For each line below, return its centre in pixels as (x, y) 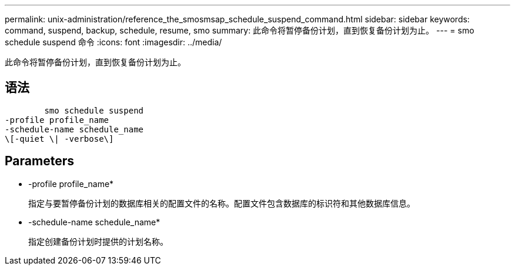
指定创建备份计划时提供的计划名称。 (98, 241)
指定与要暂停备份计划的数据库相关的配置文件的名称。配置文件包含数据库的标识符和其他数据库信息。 (222, 203)
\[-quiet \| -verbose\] (59, 139)
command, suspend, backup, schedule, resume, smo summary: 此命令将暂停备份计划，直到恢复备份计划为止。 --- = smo (240, 30)
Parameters (39, 161)
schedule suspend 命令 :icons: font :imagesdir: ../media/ (113, 42)
